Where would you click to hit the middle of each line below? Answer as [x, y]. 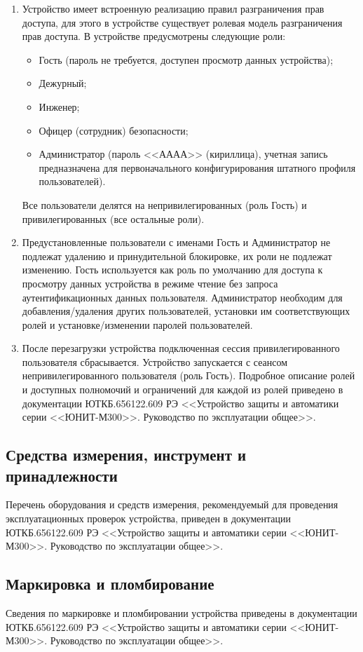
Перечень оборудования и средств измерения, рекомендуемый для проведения [172, 504]
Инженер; [59, 106]
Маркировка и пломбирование [110, 584]
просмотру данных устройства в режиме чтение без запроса [150, 283]
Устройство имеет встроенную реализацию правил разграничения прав [173, 8]
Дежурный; [63, 83]
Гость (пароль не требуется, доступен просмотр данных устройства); [186, 59]
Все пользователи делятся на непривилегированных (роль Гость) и [164, 204]
